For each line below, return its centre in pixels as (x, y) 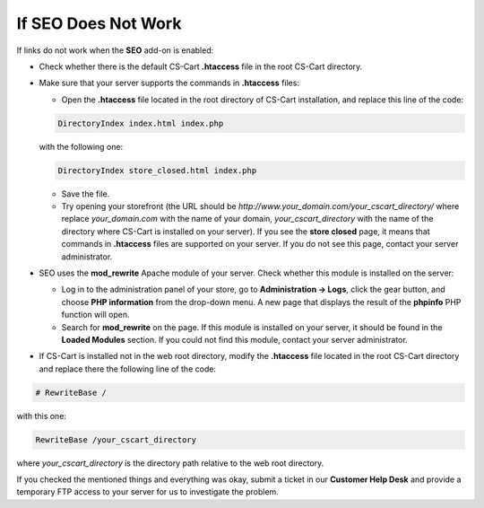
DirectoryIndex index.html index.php (141, 123)
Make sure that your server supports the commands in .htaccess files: (169, 83)
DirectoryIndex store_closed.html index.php (157, 170)
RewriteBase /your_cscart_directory (116, 439)
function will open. (95, 315)
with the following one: (81, 146)
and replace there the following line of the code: (128, 369)
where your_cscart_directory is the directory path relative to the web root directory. (170, 463)
